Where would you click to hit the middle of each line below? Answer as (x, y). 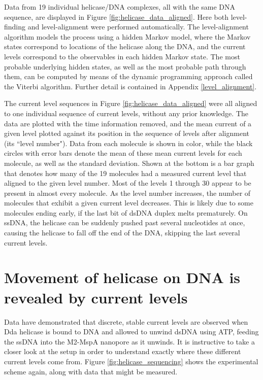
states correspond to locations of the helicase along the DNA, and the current (125, 46)
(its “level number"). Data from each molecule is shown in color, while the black (128, 143)
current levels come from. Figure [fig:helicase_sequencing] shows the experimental (131, 361)
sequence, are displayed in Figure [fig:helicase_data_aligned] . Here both (116, 16)
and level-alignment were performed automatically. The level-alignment (138, 27)
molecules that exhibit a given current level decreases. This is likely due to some (129, 203)
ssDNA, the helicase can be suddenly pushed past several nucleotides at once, (125, 222)
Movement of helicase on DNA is (122, 277)
